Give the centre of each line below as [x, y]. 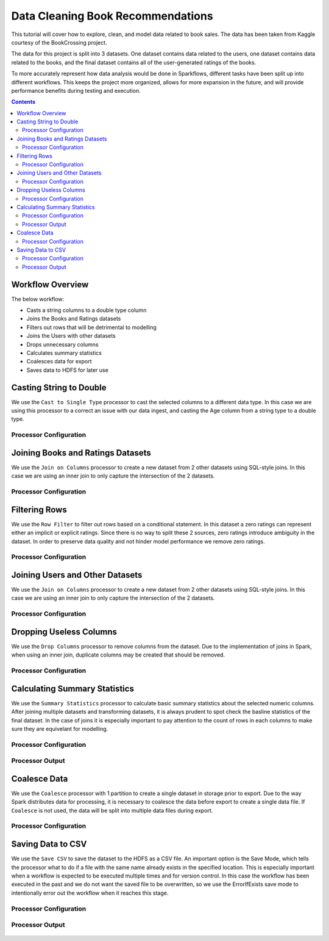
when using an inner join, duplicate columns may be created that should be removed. [118, 655]
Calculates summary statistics [64, 353]
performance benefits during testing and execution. [76, 90]
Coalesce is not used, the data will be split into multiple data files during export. [112, 810]
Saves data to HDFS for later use [68, 370]
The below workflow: [38, 299]
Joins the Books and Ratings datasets [74, 319]
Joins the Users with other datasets [71, 336]
